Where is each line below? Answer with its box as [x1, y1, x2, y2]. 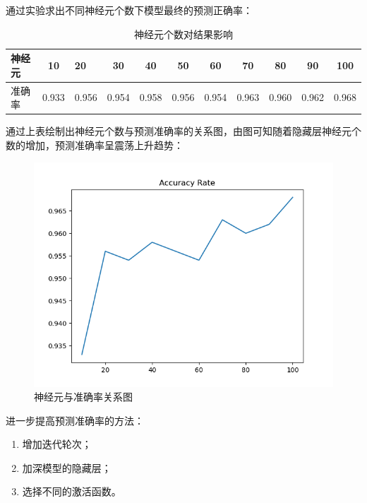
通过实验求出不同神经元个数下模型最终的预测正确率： [6, 3, 253, 17]
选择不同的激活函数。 [22, 484, 121, 499]
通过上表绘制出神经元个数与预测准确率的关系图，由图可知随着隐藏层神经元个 [6, 124, 361, 138]
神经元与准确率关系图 [34, 389, 133, 404]
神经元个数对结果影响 [134, 26, 233, 41]
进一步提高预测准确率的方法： [6, 413, 144, 427]
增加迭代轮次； [22, 437, 92, 451]
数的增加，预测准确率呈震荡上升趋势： [6, 137, 183, 152]
